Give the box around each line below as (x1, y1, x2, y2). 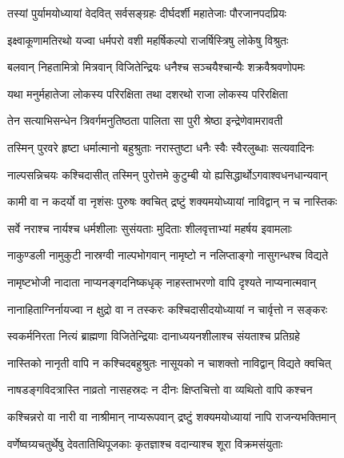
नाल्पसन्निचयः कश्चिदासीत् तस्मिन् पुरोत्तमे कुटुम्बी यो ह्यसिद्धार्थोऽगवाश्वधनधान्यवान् (7, 166, 327, 183)
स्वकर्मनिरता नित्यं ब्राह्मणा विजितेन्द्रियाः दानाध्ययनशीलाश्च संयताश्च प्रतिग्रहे (7, 327, 300, 344)
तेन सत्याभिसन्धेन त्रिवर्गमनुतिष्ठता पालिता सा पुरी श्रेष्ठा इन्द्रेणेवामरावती (7, 112, 283, 129)
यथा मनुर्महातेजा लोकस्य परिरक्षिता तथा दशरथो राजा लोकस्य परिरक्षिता (7, 85, 288, 102)
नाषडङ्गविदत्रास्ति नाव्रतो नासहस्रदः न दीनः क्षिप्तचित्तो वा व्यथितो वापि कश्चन (7, 381, 313, 398)
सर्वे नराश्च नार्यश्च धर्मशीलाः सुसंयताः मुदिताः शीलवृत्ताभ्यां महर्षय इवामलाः (7, 219, 292, 236)
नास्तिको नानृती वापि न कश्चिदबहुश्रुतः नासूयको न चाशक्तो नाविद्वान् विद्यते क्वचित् (7, 354, 331, 371)
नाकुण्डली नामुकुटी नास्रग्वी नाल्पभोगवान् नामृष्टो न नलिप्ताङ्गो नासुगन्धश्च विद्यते (7, 247, 329, 263)
